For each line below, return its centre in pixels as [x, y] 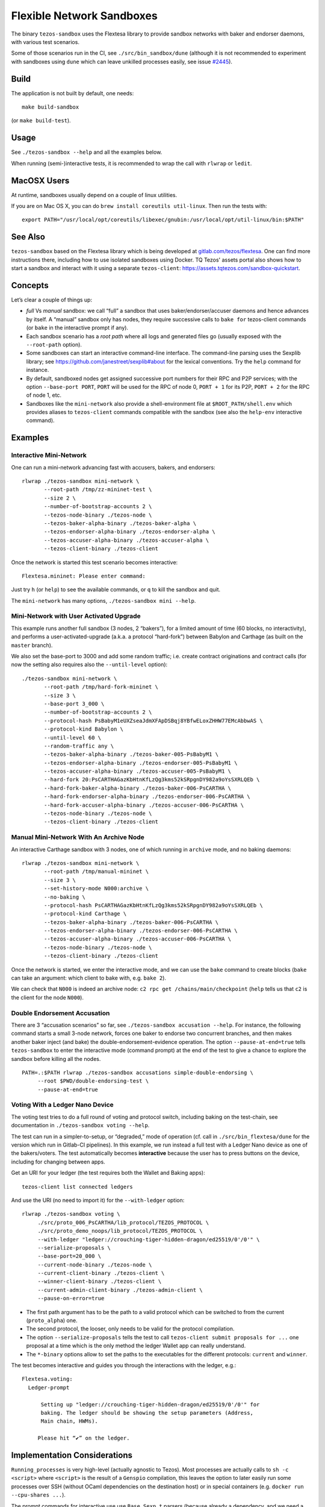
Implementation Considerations [72, 1455]
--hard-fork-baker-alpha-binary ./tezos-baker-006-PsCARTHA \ [138, 788]
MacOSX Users [40, 181]
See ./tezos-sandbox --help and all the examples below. [87, 152]
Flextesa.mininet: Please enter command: [84, 576]
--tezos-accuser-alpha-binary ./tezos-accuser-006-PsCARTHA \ [138, 939]
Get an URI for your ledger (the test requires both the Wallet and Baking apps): [108, 1173]
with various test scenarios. [45, 42]
